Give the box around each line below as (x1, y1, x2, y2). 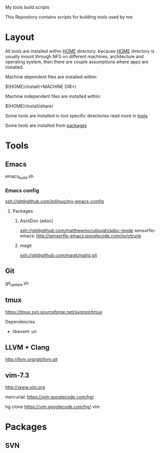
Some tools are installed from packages (5, 122, 87, 128)
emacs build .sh (5, 173, 34, 180)
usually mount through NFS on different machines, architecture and (5, 53, 144, 59)
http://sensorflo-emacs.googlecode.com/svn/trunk (36, 233, 141, 239)
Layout (5, 32, 34, 43)
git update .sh (5, 280, 29, 287)
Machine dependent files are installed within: (5, 74, 97, 80)
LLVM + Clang (5, 343, 50, 352)
